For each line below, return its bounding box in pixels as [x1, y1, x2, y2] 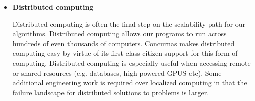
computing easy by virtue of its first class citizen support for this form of [12, 48, 238, 58]
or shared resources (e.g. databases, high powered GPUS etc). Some [12, 67, 222, 78]
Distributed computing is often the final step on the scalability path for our [12, 18, 246, 29]
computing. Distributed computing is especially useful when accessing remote [12, 57, 251, 68]
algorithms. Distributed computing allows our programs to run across [12, 28, 227, 39]
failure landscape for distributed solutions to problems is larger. [12, 87, 209, 97]
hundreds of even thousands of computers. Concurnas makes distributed [12, 38, 235, 48]
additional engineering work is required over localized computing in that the [12, 77, 247, 88]
